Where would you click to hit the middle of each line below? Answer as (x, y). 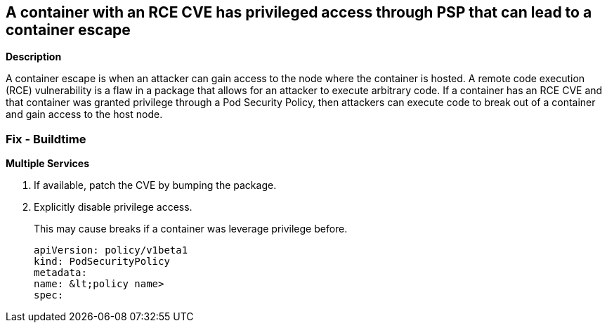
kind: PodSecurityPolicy (102, 262)
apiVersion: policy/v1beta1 (111, 250)
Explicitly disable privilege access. (113, 207)
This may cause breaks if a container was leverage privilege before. (191, 229)
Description (34, 57)
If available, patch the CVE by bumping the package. (155, 185)
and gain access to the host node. (84, 114)
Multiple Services (47, 164)
